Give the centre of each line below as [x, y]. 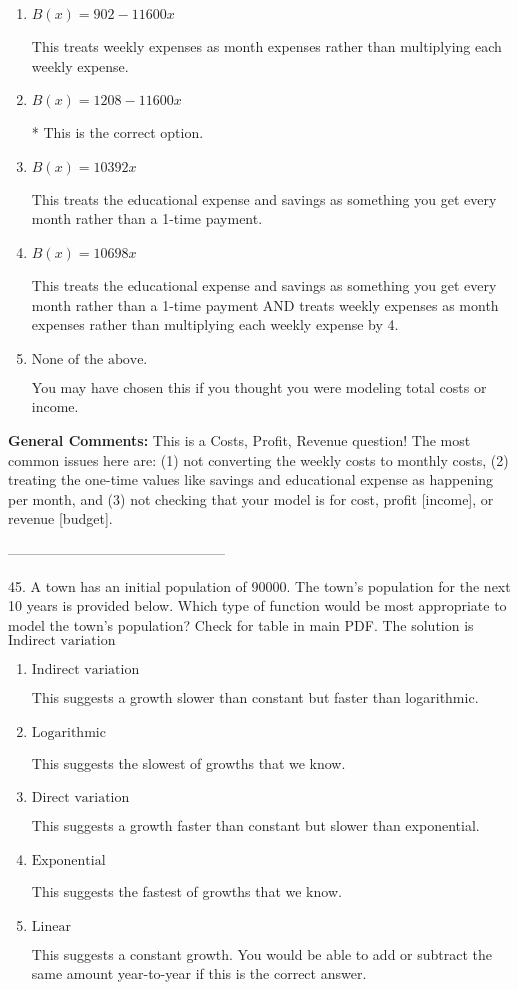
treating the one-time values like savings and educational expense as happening [250, 479]
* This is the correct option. [117, 132]
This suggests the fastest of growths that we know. [186, 891]
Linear [51, 926]
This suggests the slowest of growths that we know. [188, 762]
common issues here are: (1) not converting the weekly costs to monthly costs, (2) [258, 459]
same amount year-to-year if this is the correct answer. [199, 973]
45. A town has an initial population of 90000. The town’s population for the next [259, 585]
